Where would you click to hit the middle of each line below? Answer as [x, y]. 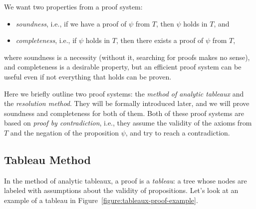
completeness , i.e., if [46, 40]
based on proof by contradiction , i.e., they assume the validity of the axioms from [128, 123]
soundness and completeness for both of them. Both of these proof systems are [124, 113]
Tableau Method [47, 159]
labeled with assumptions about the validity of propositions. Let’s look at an [121, 190]
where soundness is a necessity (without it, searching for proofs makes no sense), [127, 57]
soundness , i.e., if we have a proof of [71, 23]
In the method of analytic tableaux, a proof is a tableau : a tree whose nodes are [126, 180]
